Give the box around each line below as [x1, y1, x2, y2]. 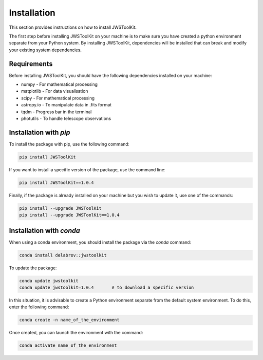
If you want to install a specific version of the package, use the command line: [9, 166, 166, 173]
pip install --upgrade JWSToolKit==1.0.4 [19, 212, 120, 218]
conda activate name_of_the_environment [19, 343, 117, 348]
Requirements [9, 60, 53, 68]
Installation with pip [9, 128, 71, 137]
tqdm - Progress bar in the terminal [21, 109, 92, 115]
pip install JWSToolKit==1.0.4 [19, 180, 94, 185]
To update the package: [9, 265, 57, 271]
